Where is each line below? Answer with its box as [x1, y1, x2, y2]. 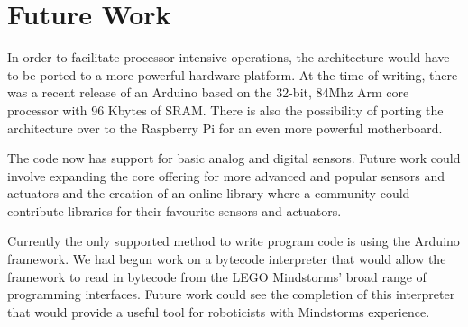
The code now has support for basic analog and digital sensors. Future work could [7, 149, 461, 168]
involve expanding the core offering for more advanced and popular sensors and [7, 166, 445, 185]
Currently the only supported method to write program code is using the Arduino [7, 232, 460, 250]
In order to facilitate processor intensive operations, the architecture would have [7, 48, 450, 67]
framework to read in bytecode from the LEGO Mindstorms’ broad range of [7, 267, 427, 286]
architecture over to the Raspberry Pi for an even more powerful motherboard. [7, 118, 443, 137]
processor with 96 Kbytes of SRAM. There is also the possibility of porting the [7, 100, 444, 119]
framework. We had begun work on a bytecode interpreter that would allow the [7, 250, 446, 268]
